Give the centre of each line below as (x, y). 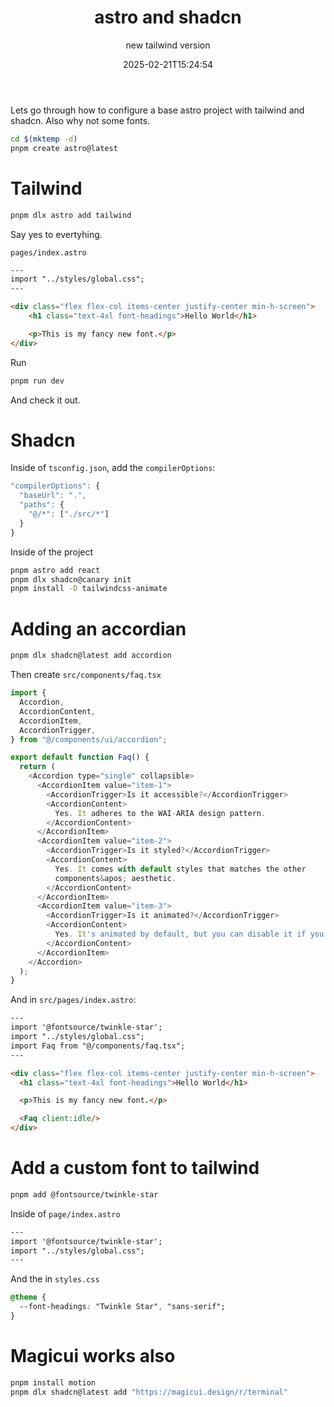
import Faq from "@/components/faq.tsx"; (98, 1046)
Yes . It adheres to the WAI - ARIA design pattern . (160, 813)
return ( (37, 767)
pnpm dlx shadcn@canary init (71, 579)
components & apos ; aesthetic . (115, 878)
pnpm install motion (53, 1382)
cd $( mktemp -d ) (44, 139)
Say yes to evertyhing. (56, 234)
